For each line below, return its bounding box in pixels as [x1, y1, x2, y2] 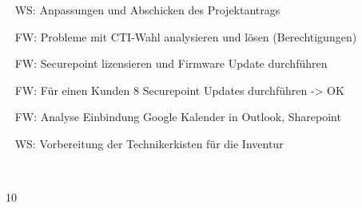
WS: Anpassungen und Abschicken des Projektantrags [14, 2, 280, 18]
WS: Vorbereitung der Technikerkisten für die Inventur [14, 135, 284, 151]
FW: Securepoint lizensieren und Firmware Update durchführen [14, 55, 328, 72]
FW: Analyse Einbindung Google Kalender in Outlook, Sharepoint [14, 108, 341, 125]
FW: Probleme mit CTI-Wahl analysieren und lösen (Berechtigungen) [14, 28, 357, 45]
